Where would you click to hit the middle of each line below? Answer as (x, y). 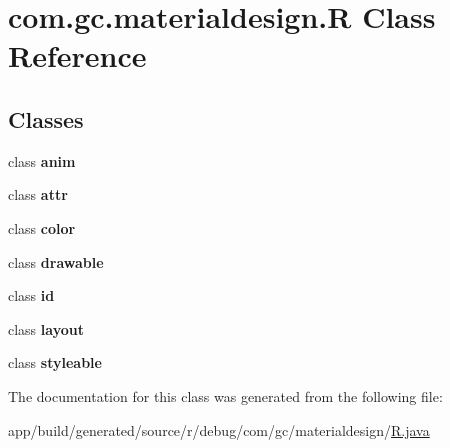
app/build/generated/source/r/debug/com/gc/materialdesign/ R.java (219, 429)
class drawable (56, 261)
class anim (42, 160)
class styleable (55, 362)
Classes (46, 118)
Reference (77, 55)
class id (31, 295)
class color (42, 227)
